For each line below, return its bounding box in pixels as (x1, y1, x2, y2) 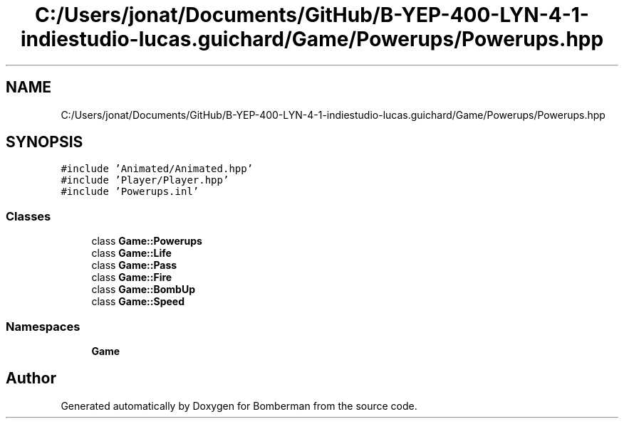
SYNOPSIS (6, 133, 83, 152)
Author (6, 369, 56, 388)
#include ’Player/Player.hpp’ (61, 174, 229, 186)
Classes (6, 208, 51, 223)
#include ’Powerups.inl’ (61, 186, 199, 198)
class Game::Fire (91, 271, 172, 284)
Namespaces (6, 319, 80, 334)
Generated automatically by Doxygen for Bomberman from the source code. (61, 399, 417, 412)
